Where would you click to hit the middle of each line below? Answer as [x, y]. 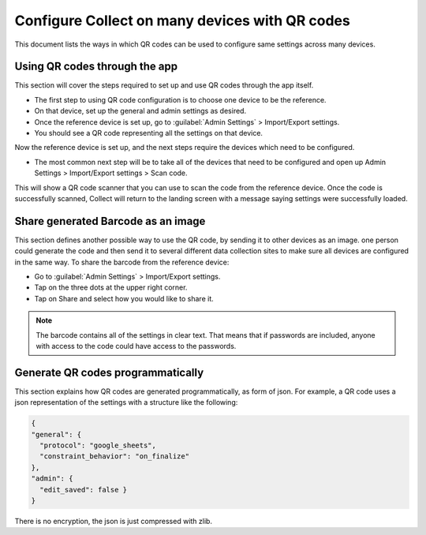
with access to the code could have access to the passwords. [136, 346]
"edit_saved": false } [84, 490]
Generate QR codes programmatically [109, 372]
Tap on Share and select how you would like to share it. [124, 298]
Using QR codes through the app [96, 67]
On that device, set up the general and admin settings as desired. [140, 111]
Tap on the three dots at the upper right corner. [111, 287]
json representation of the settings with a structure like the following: [126, 402]
